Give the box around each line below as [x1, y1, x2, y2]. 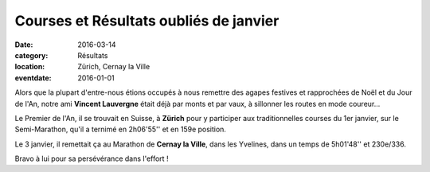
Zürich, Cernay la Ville [77, 62, 150, 72]
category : [14, 50, 49, 60]
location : [14, 62, 45, 72]
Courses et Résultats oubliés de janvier [14, 12, 279, 29]
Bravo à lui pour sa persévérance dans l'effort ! [14, 154, 169, 163]
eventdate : [14, 72, 52, 83]
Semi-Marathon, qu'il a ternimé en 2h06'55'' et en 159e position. [14, 124, 227, 135]
